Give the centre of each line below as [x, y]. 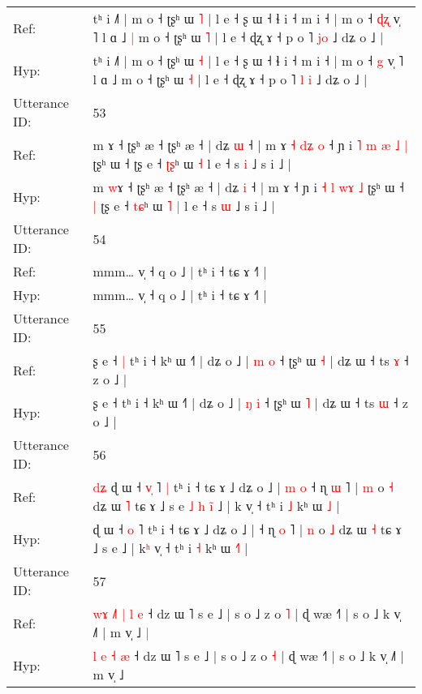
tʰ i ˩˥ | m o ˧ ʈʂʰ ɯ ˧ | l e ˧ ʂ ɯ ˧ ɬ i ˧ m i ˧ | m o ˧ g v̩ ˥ [248, 60]
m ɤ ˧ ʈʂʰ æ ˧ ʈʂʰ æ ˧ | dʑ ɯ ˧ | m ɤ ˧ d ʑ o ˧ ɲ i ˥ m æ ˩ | [250, 145]
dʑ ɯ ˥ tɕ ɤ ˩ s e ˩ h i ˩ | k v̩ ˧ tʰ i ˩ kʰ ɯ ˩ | [216, 506]
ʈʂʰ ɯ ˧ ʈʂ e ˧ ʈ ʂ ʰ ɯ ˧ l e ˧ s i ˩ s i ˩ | [192, 163]
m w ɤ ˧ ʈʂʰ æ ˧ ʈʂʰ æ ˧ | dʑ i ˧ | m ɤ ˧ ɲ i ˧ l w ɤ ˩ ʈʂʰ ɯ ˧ [248, 187]
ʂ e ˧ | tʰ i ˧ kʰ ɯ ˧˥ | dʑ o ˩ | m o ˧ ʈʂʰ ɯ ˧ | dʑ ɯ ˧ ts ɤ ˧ [251, 360]
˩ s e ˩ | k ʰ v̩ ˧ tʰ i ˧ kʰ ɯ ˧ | [170, 548]
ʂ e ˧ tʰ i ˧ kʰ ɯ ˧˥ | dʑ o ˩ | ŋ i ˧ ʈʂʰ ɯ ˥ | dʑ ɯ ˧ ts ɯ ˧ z [250, 403]
